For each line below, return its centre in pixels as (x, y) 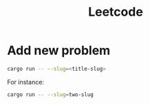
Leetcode (116, 12)
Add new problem (59, 50)
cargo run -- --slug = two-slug (51, 94)
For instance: (26, 82)
